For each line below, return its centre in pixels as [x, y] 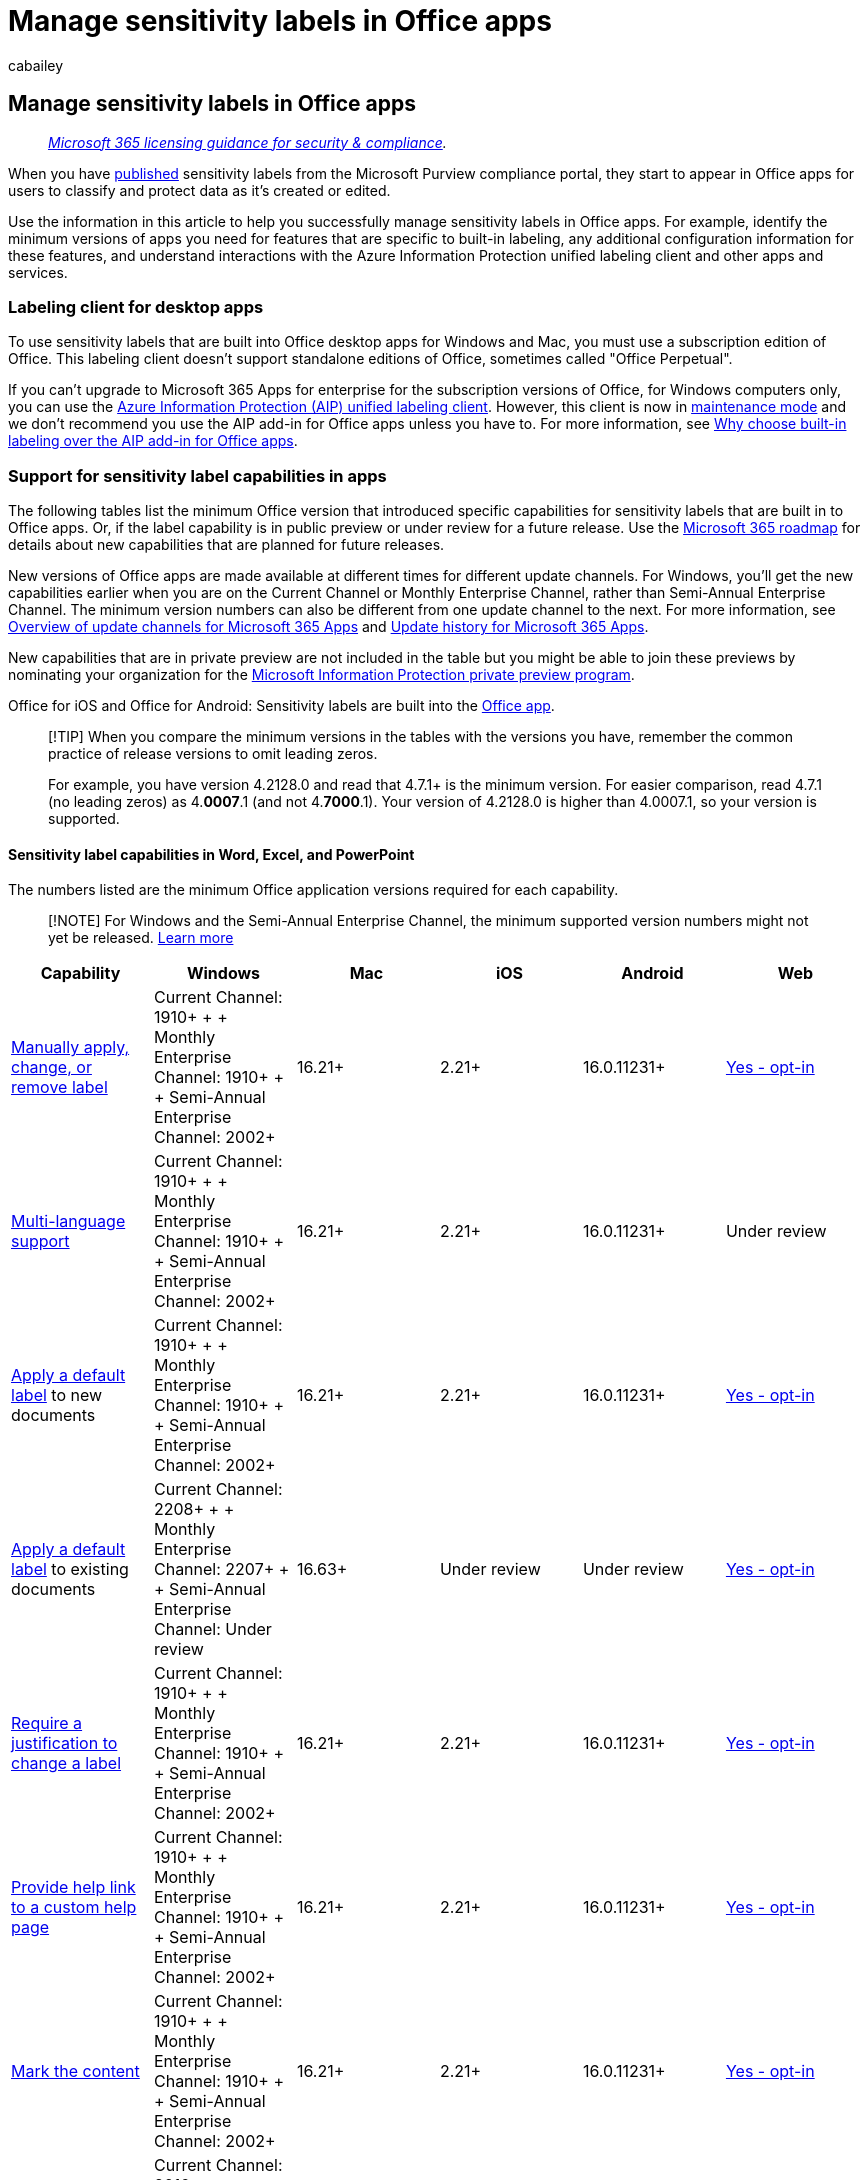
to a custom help [74, 1907]
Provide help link [73, 1887]
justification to [64, 1743]
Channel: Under [212, 1629]
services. [38, 272]
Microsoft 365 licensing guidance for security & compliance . [247, 142]
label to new [57, 1395]
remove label [59, 1087]
